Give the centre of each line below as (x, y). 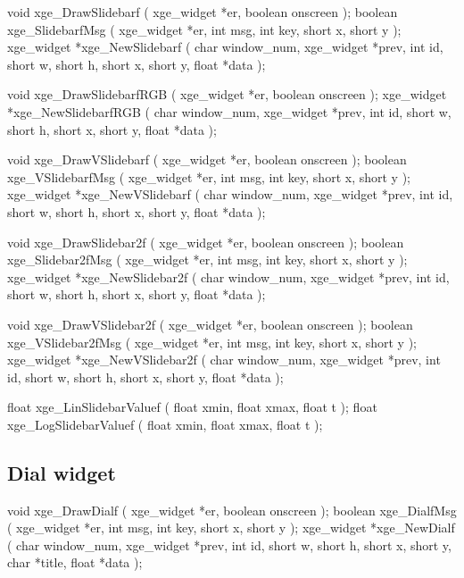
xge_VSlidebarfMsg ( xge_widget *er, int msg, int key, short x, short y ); (209, 176)
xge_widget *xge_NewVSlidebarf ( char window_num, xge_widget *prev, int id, (230, 194)
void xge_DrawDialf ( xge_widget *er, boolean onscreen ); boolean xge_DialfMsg (232, 510)
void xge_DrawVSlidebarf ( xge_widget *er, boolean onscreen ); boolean (207, 159)
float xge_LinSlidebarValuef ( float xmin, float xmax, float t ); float (192, 407)
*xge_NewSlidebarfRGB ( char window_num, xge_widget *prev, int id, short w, (229, 111)
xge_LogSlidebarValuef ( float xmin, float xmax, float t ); (165, 424)
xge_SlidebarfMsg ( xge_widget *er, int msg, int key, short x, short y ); (204, 29)
